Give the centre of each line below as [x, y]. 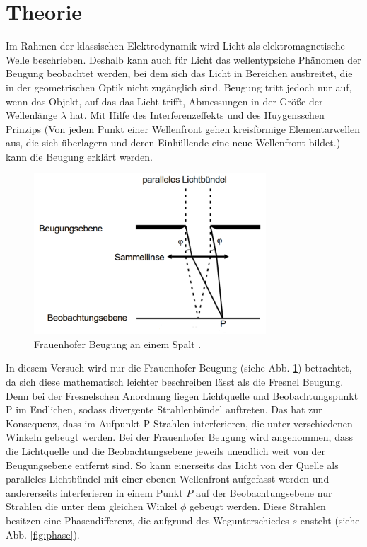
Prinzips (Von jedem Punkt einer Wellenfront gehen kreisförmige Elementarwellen [183, 128]
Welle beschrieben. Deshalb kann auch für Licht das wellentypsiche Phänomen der [183, 59]
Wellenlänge [32, 115]
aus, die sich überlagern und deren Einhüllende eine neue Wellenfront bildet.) [173, 143]
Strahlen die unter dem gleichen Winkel [92, 506]
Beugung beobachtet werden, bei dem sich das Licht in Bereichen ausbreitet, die [179, 73]
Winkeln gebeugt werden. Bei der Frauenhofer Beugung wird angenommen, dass [179, 437]
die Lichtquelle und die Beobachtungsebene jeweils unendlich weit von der [166, 450]
